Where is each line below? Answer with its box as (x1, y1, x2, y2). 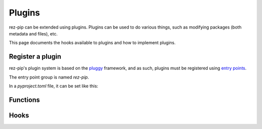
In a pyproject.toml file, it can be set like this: (9, 83, 98, 89)
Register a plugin (9, 52, 62, 61)
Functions (9, 96, 40, 104)
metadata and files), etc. (9, 31, 58, 36)
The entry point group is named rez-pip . (9, 74, 89, 80)
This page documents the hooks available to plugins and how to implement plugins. (9, 40, 176, 46)
